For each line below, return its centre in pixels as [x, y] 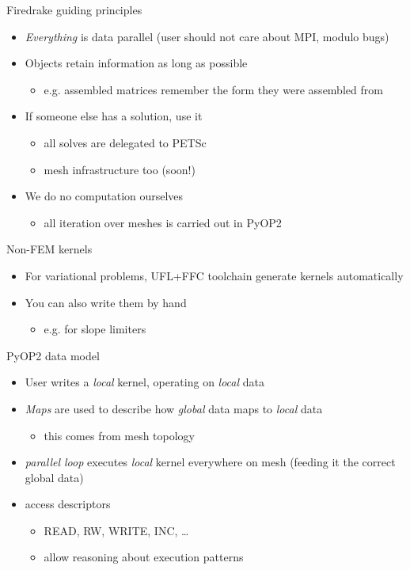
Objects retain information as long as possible [136, 63]
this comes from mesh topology [120, 435]
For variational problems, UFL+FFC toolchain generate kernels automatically [214, 275]
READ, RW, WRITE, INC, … [116, 530]
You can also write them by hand [106, 302]
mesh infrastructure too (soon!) [120, 169]
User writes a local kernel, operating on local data [144, 382]
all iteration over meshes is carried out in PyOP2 [163, 222]
